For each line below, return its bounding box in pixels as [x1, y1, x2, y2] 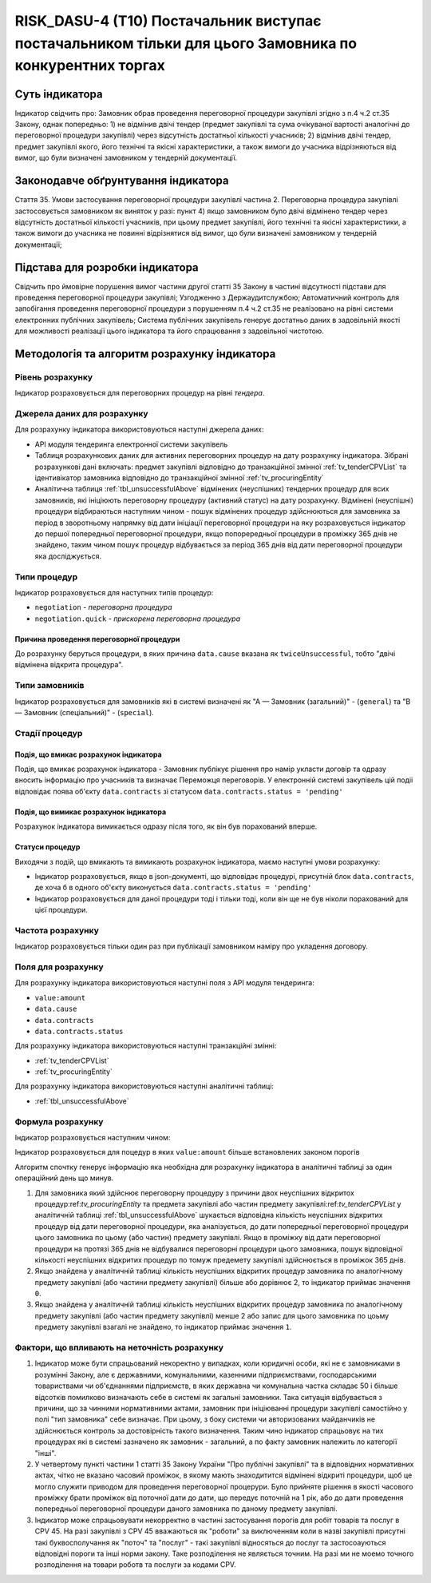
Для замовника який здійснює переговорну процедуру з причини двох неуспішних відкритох [34, 1187, 355, 1198]
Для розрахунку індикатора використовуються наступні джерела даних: [14, 424, 264, 435]
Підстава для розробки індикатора [14, 261, 199, 274]
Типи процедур [14, 571, 78, 583]
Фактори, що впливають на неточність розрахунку [14, 1342, 223, 1354]
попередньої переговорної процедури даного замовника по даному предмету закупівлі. [34, 1504, 338, 1513]
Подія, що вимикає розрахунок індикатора [14, 807, 167, 817]
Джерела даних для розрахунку [14, 408, 148, 420]
